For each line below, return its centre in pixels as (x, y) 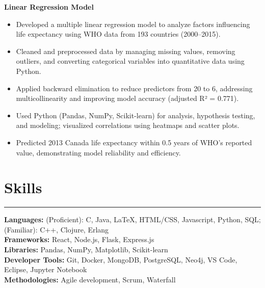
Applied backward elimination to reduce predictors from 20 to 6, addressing (134, 88)
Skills (23, 187)
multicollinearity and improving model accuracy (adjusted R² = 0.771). (127, 98)
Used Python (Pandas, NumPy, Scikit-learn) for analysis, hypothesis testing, (136, 115)
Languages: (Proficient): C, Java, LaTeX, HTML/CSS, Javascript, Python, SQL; (132, 219)
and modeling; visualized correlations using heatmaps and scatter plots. (128, 125)
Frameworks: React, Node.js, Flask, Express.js (79, 239)
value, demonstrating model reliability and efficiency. (98, 152)
